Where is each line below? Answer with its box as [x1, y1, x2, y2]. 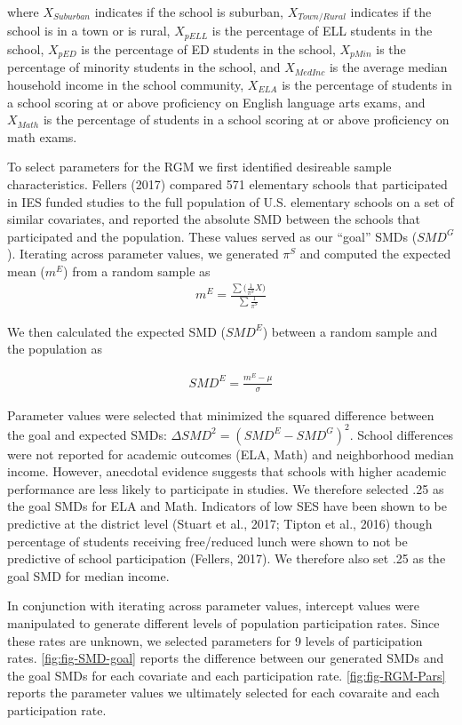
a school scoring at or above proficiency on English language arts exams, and [7, 92, 426, 111]
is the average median [329, 58, 448, 76]
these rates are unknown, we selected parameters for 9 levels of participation [7, 631, 423, 649]
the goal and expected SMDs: [7, 425, 167, 443]
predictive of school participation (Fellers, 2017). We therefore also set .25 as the [7, 549, 446, 568]
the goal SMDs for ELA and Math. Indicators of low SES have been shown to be [7, 497, 447, 515]
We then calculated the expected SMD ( [7, 322, 226, 340]
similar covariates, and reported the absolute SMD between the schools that [7, 210, 421, 228]
